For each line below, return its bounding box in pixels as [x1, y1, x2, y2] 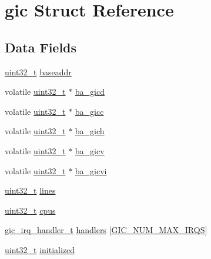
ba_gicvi [75, 164, 107, 177]
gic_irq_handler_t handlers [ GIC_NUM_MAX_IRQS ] [5, 224, 207, 236]
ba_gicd [75, 85, 105, 98]
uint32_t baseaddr [5, 65, 72, 78]
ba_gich [75, 125, 105, 137]
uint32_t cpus [5, 204, 56, 216]
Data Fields [5, 38, 77, 56]
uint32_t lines [5, 184, 56, 197]
